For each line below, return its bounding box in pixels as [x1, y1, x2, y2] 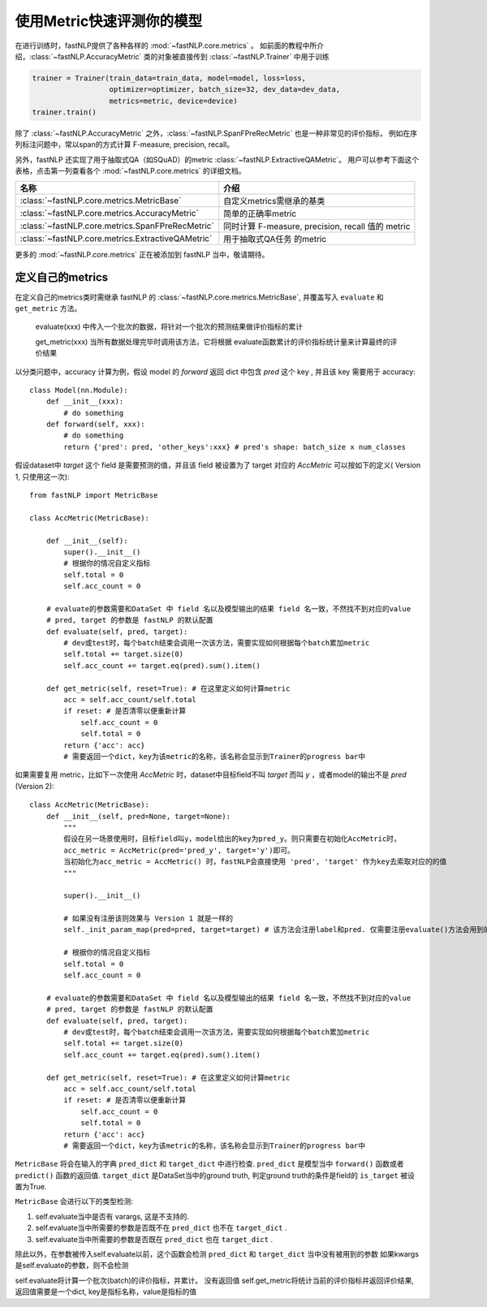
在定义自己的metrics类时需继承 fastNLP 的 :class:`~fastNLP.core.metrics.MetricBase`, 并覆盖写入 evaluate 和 [15, 292, 385, 302]
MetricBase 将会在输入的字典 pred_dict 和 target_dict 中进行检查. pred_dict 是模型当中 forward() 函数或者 [15, 1159, 405, 1169]
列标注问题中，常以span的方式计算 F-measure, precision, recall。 [15, 140, 235, 149]
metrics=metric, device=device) [109, 96, 239, 106]
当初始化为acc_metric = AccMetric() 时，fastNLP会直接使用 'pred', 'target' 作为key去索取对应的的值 [63, 857, 447, 866]
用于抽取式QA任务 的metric [223, 233, 327, 244]
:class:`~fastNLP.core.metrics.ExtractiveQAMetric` [19, 232, 213, 244]
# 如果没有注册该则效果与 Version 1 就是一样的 [63, 914, 234, 923]
